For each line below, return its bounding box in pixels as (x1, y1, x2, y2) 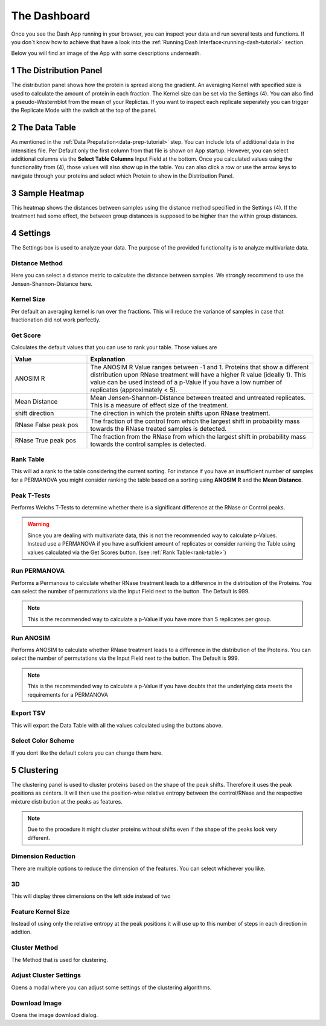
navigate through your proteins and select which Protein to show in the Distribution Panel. (11, 172, 234, 179)
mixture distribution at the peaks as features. (11, 798, 123, 805)
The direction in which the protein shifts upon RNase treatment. (90, 408, 270, 417)
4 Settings (11, 228, 51, 238)
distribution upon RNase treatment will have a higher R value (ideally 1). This (90, 370, 307, 379)
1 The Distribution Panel (11, 65, 103, 76)
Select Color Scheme (11, 737, 75, 745)
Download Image (11, 999, 62, 1007)
